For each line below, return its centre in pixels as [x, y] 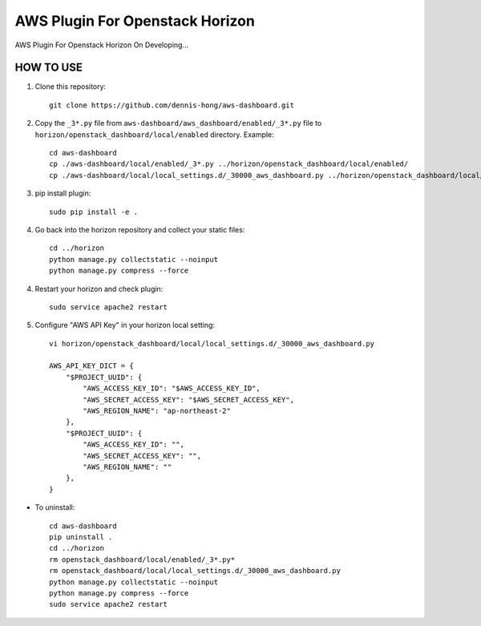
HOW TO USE [49, 68]
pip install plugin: [63, 193]
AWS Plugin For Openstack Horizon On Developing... [102, 45]
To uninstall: [55, 507]
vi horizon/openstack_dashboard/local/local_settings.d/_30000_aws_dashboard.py [212, 343]
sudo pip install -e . [94, 212]
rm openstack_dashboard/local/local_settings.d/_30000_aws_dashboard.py [195, 571]
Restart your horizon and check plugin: [99, 289]
